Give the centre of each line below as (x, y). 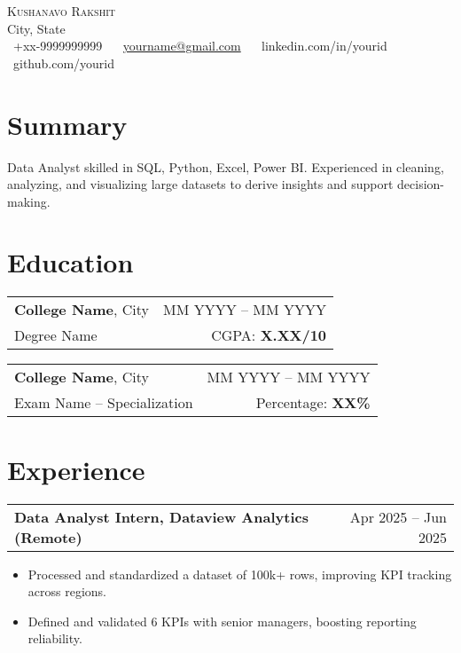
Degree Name (56, 335)
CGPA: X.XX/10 (269, 335)
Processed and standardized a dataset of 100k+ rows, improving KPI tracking (240, 574)
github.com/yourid (64, 63)
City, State (36, 28)
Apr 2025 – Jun (398, 516)
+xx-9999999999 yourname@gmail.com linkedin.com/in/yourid (200, 46)
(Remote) (48, 537)
